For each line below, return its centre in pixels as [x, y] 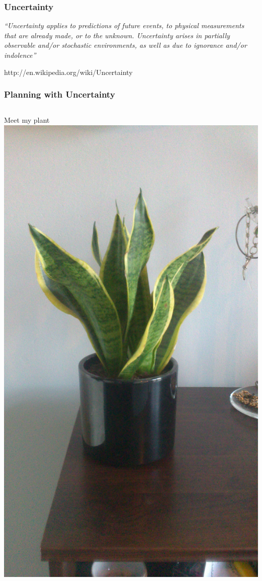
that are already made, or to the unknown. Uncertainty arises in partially [117, 35]
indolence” [20, 55]
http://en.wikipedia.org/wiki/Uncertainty [69, 72]
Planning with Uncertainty [60, 94]
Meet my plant [27, 120]
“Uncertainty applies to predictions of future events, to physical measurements [124, 25]
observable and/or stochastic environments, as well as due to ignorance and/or [125, 45]
